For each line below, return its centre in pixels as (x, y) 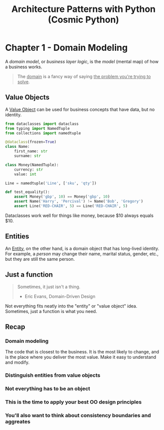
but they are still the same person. (40, 259)
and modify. (17, 362)
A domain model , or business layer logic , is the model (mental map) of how (82, 61)
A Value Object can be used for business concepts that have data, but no (80, 109)
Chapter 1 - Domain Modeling (66, 48)
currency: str (29, 169)
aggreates (18, 422)
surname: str (28, 156)
